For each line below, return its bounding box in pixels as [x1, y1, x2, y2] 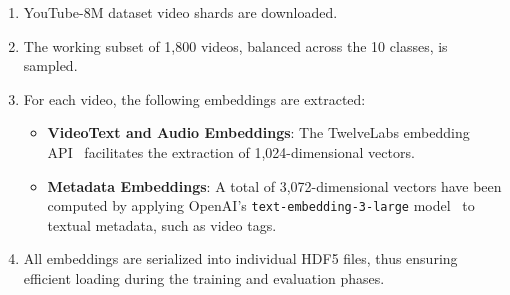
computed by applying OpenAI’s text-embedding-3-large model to [47, 195, 475, 216]
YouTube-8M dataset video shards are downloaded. [23, 2, 338, 22]
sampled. [23, 55, 78, 76]
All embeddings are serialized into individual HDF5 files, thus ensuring [23, 248, 458, 269]
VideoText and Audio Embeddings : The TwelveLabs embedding [47, 122, 470, 143]
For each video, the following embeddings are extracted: [23, 88, 366, 109]
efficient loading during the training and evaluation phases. [23, 268, 385, 288]
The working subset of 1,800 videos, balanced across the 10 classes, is [23, 35, 448, 56]
